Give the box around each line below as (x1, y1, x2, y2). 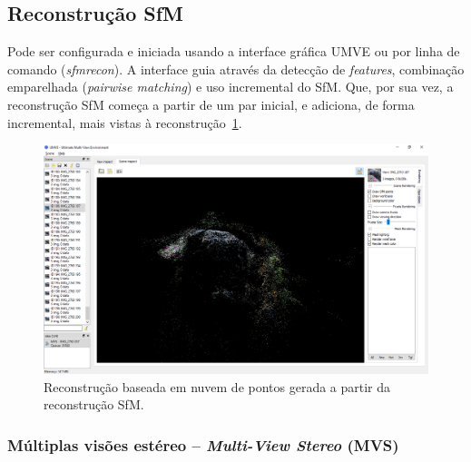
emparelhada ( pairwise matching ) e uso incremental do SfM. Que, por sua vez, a (7, 77, 454, 96)
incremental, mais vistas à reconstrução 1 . (7, 113, 242, 132)
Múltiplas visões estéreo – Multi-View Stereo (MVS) (7, 433, 399, 456)
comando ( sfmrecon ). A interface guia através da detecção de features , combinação (7, 59, 465, 78)
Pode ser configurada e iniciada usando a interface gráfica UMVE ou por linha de (7, 42, 460, 61)
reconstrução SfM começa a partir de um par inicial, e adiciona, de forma (7, 94, 415, 113)
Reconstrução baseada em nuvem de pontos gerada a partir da (44, 377, 391, 396)
